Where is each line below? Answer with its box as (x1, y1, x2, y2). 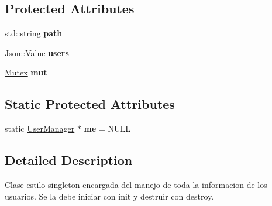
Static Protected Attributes (5, 95, 175, 113)
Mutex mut (5, 66, 47, 78)
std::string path (5, 27, 63, 39)
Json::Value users (5, 46, 69, 59)
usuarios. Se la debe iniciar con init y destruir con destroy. (5, 190, 214, 202)
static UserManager (5, 122, 75, 135)
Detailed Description (5, 151, 133, 169)
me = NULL (84, 122, 131, 135)
